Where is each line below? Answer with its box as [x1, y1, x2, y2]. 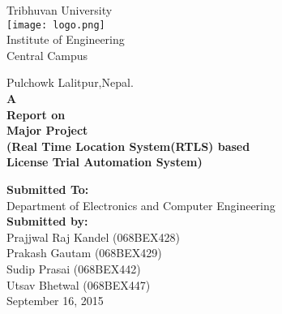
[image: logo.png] [6, 19, 105, 31]
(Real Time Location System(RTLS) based [6, 137, 250, 154]
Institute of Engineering [6, 31, 125, 48]
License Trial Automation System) [6, 153, 203, 170]
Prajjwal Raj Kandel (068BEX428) [6, 228, 180, 245]
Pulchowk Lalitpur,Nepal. [6, 74, 134, 91]
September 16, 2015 [6, 292, 104, 309]
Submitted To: [6, 181, 89, 197]
